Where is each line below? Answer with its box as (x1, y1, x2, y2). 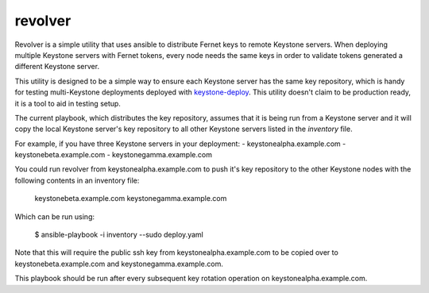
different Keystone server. (14, 62, 99, 71)
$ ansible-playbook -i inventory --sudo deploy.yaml (34, 230, 204, 240)
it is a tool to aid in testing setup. (14, 98, 121, 108)
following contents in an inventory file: (14, 175, 140, 185)
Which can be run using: (14, 211, 95, 222)
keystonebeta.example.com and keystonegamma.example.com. (14, 259, 224, 268)
